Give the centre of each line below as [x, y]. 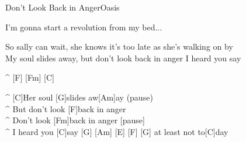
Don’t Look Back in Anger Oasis [63, 7]
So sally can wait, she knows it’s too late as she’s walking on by [119, 46]
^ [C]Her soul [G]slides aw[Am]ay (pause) [79, 97]
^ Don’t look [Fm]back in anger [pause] [75, 120]
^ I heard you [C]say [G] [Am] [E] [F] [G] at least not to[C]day [117, 131]
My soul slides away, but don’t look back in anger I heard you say [123, 58]
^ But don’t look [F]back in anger [66, 108]
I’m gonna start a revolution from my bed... [84, 27]
